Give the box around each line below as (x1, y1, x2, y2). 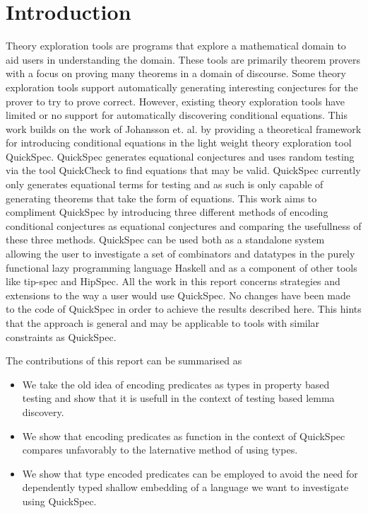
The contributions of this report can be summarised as (6, 353, 242, 368)
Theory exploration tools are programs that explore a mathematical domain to (6, 38, 346, 53)
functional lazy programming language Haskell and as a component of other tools (6, 260, 357, 275)
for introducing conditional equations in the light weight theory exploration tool (6, 135, 352, 150)
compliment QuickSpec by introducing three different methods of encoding (6, 204, 328, 219)
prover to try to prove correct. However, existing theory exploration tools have (6, 93, 345, 108)
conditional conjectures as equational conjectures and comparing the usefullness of (6, 218, 362, 233)
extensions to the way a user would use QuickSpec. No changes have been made (6, 287, 351, 302)
